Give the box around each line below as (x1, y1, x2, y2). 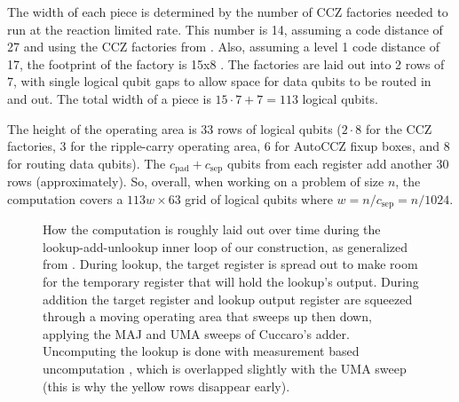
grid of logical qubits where (185, 189, 333, 208)
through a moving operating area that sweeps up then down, (43, 307, 372, 326)
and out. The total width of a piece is (7, 89, 211, 107)
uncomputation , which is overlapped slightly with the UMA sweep (43, 359, 407, 377)
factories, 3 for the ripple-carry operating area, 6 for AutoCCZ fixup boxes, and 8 (7, 137, 450, 155)
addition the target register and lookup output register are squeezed (43, 289, 413, 308)
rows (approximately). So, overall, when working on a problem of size (7, 172, 384, 191)
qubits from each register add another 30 (226, 154, 449, 172)
